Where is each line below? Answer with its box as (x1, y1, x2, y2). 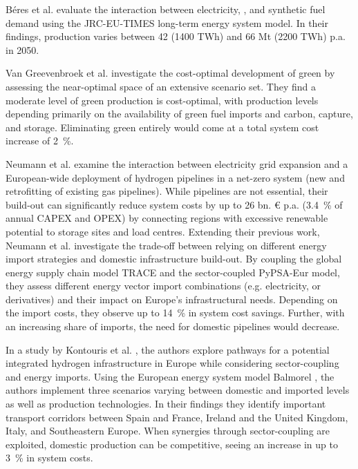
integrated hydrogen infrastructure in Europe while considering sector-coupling (6, 356, 339, 370)
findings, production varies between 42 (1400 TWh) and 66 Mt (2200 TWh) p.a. (6, 29, 346, 44)
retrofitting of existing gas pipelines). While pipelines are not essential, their (6, 184, 328, 198)
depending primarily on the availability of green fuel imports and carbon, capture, (6, 106, 353, 121)
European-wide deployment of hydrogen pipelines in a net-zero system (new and (6, 170, 345, 184)
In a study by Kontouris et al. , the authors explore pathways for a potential (6, 342, 330, 356)
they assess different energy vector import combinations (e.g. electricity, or (6, 278, 321, 293)
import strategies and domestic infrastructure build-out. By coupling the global (6, 251, 342, 266)
